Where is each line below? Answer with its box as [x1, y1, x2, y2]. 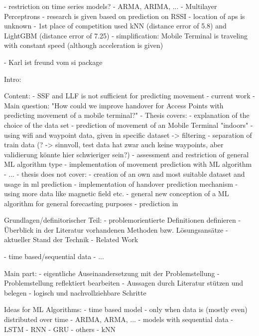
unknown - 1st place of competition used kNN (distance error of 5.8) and [4, 20, 227, 31]
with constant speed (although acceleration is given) [4, 40, 163, 50]
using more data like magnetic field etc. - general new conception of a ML [4, 188, 229, 199]
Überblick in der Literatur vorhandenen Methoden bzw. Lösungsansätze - [4, 224, 228, 235]
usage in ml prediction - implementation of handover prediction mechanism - [4, 178, 238, 189]
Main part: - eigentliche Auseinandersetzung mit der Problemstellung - [4, 268, 220, 278]
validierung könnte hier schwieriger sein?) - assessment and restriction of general [4, 149, 249, 159]
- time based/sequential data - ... [4, 251, 104, 262]
